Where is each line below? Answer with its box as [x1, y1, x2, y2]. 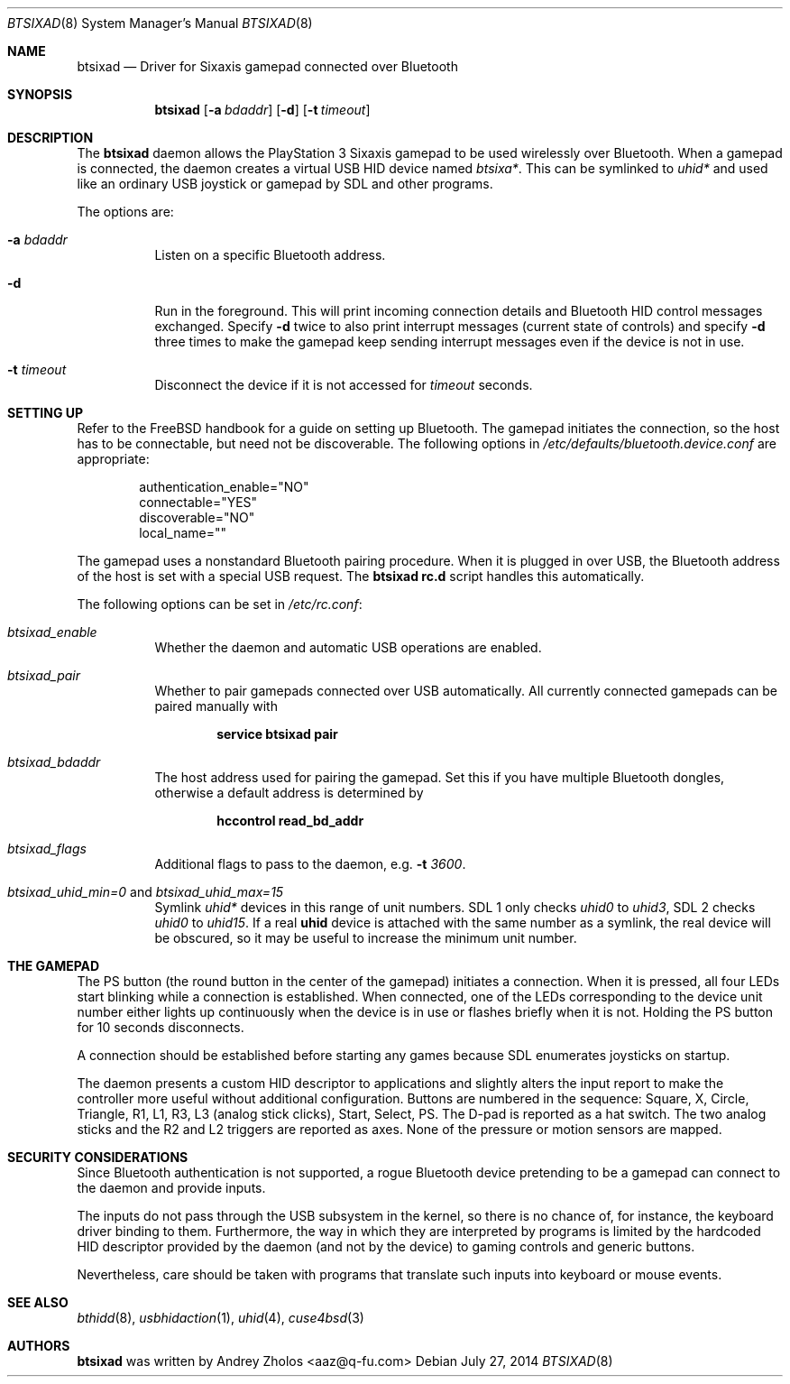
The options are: [77, 204, 174, 219]
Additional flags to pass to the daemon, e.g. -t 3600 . [154, 856, 466, 872]
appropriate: [77, 451, 150, 466]
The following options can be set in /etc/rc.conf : [77, 596, 363, 612]
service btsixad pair [216, 726, 338, 742]
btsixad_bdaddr [7, 754, 101, 770]
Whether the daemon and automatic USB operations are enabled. [154, 640, 542, 655]
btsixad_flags [7, 841, 87, 856]
